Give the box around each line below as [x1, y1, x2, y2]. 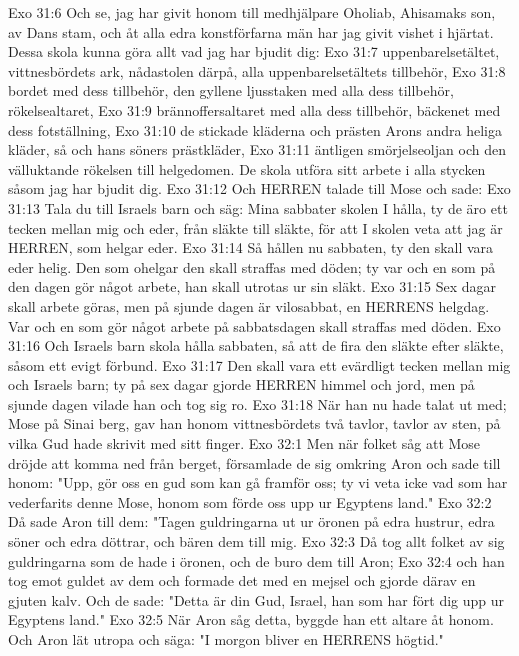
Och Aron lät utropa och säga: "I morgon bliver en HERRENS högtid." [8, 629, 444, 649]
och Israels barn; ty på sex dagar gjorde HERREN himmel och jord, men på [8, 374, 475, 395]
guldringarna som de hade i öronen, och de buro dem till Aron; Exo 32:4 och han [8, 550, 505, 571]
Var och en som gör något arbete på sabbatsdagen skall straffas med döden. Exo [8, 315, 501, 336]
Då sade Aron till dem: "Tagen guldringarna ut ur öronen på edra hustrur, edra [8, 511, 495, 532]
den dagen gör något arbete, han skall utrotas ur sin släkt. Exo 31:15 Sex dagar [8, 276, 497, 297]
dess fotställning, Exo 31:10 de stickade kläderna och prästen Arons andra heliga [8, 119, 502, 140]
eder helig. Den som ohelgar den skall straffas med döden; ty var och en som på [8, 256, 496, 277]
